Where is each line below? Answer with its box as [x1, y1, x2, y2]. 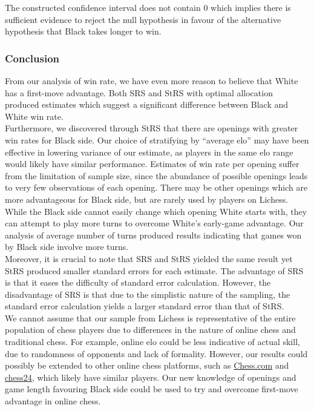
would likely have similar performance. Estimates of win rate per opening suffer [5, 157, 299, 170]
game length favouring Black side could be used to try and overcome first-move [5, 383, 298, 395]
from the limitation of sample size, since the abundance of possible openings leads [5, 169, 308, 182]
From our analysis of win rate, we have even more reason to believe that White [5, 74, 298, 87]
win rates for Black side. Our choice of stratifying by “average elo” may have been [5, 133, 309, 146]
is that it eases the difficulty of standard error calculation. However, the [5, 276, 271, 289]
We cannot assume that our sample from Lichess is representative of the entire [5, 311, 296, 324]
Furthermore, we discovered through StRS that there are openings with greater [5, 122, 298, 134]
